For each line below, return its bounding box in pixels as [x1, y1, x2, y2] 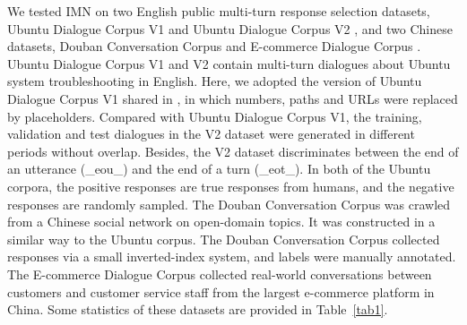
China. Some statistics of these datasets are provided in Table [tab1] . [7, 300, 388, 319]
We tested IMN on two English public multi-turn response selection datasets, [7, 2, 430, 20]
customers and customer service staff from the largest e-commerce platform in [7, 282, 435, 301]
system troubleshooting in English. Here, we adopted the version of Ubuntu [7, 72, 422, 90]
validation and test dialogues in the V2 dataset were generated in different [7, 124, 415, 143]
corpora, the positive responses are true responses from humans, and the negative [7, 176, 454, 195]
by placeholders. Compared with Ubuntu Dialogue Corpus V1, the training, [7, 107, 422, 125]
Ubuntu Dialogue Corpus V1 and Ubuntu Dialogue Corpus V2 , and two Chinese [7, 19, 453, 38]
